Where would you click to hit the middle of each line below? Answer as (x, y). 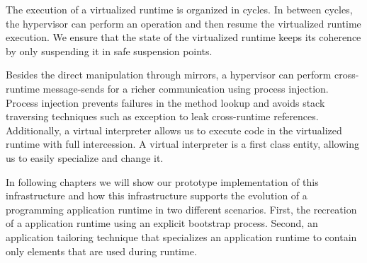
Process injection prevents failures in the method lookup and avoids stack (165, 102)
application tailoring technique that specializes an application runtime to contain (181, 236)
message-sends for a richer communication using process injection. (186, 88)
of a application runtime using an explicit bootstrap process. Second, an (162, 223)
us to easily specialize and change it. (85, 157)
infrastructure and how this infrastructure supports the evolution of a (157, 195)
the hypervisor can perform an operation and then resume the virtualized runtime (183, 23)
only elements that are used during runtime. (101, 251)
